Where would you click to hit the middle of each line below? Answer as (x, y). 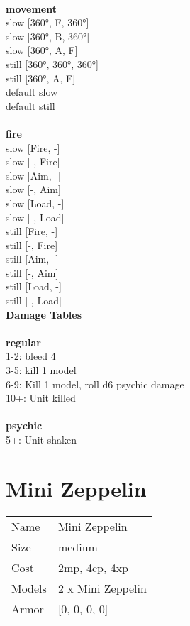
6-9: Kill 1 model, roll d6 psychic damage (95, 384)
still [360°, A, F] (41, 78)
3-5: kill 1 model (41, 370)
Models (29, 588)
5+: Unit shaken (41, 439)
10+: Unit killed (41, 398)
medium (78, 547)
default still (30, 105)
